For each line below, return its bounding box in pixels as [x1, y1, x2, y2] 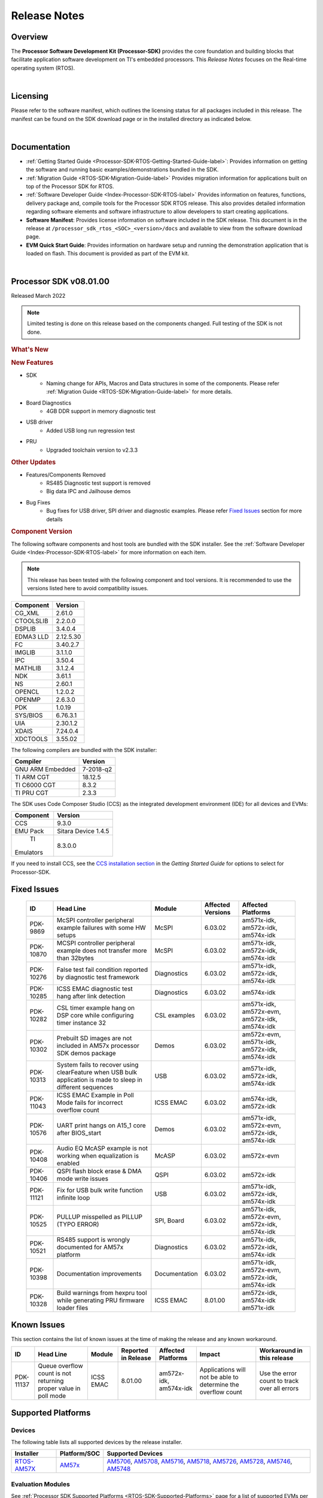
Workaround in [259, 1346, 303, 1355]
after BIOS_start [57, 1129, 102, 1137]
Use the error [259, 1369, 297, 1378]
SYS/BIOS [14, 711, 43, 719]
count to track [259, 1377, 299, 1385]
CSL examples [154, 1011, 196, 1020]
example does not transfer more [57, 947, 147, 955]
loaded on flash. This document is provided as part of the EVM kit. [26, 250, 190, 257]
